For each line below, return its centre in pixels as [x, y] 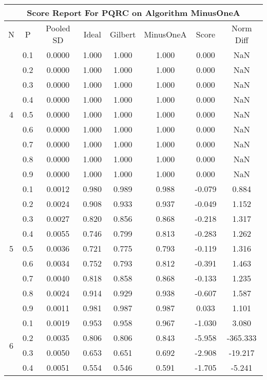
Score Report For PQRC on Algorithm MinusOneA [133, 13]
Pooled [58, 28]
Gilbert [123, 34]
